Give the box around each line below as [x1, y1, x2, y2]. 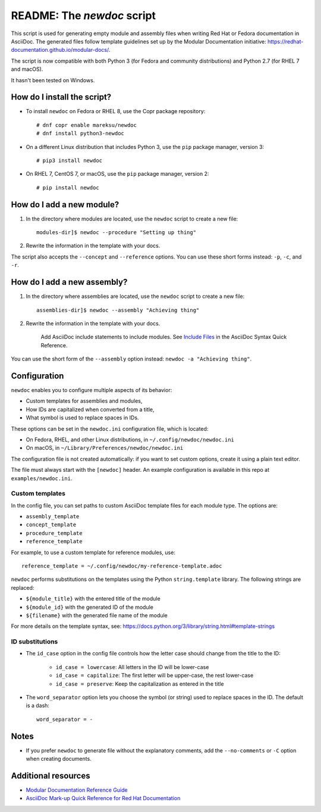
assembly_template [26, 513, 80, 520]
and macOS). [11, 66, 43, 73]
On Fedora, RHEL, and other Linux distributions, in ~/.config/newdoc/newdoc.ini [26, 435, 235, 443]
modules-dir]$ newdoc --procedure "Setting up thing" [36, 229, 196, 236]
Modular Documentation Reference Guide [26, 786, 128, 794]
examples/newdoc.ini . [11, 474, 73, 482]
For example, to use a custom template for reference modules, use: [11, 549, 175, 556]
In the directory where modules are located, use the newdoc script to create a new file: [26, 215, 238, 222]
